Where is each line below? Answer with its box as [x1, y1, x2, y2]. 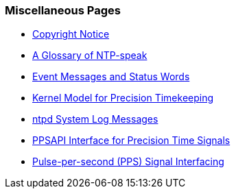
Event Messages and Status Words [32, 71, 190, 83]
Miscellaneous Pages [5, 3, 121, 17]
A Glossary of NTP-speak [32, 49, 147, 62]
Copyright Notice [32, 28, 110, 40]
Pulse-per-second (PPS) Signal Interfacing [32, 156, 224, 168]
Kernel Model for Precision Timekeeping [32, 92, 214, 104]
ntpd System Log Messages [32, 113, 158, 125]
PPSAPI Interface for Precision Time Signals [32, 134, 231, 147]
